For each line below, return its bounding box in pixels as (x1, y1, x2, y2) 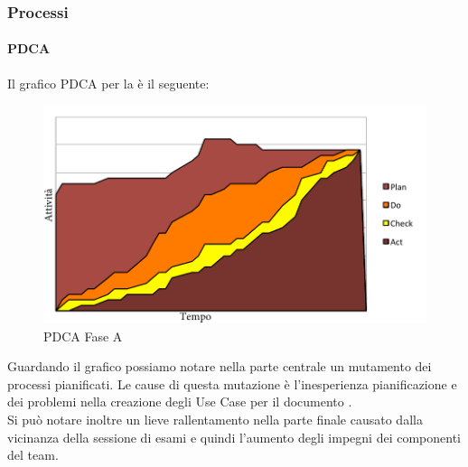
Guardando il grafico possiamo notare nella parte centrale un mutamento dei (7, 357, 432, 376)
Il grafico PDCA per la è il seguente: (7, 73, 210, 92)
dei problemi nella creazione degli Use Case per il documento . (7, 392, 352, 411)
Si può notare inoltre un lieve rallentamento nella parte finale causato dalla (7, 410, 423, 429)
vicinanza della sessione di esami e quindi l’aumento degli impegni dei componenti (7, 427, 461, 446)
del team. (7, 445, 59, 464)
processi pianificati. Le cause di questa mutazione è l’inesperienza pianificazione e (7, 374, 457, 393)
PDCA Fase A (43, 326, 123, 345)
